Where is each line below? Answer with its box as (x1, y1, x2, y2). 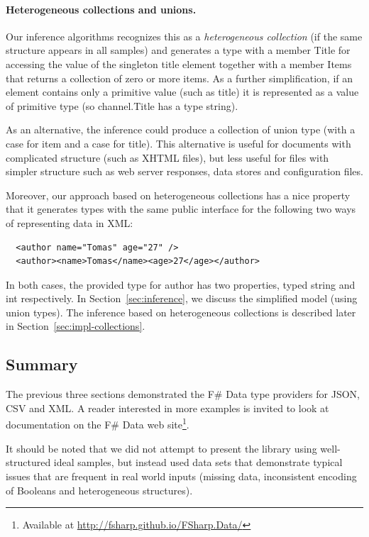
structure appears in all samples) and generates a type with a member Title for (6, 43, 351, 57)
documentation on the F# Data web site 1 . (6, 415, 189, 432)
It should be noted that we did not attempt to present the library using (6, 441, 317, 455)
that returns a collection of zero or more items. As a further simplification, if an (6, 70, 353, 85)
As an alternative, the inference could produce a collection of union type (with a (6, 122, 356, 137)
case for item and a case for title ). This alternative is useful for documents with (6, 135, 351, 150)
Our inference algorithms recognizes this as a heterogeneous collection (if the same (6, 28, 363, 43)
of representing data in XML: (6, 215, 133, 230)
